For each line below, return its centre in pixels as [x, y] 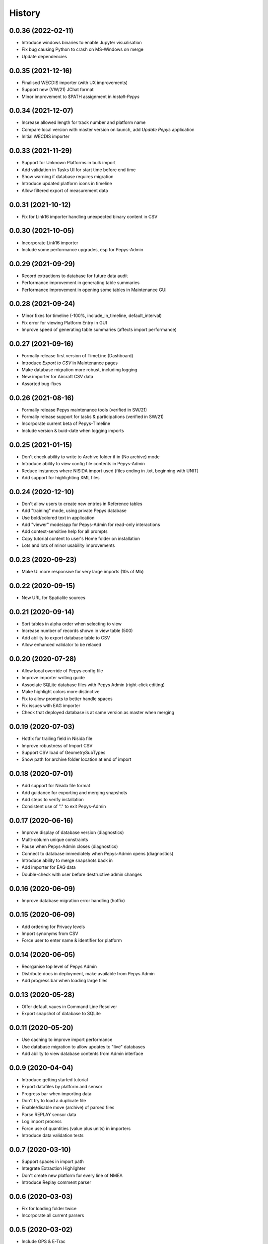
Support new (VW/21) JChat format [58, 90]
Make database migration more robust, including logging [79, 369]
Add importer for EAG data [49, 867]
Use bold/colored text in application [58, 518]
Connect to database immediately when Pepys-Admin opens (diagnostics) [98, 853]
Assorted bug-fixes [41, 384]
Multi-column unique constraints [55, 839]
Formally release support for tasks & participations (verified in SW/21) [93, 417]
